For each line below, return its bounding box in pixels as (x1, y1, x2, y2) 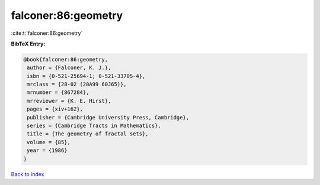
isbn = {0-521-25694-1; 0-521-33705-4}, (27, 73, 146, 79)
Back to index (11, 170, 44, 177)
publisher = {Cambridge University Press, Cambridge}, (27, 114, 190, 121)
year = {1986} (27, 147, 68, 154)
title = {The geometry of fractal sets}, (27, 131, 149, 137)
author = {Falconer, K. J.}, (27, 64, 111, 71)
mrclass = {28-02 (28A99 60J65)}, (27, 81, 127, 88)
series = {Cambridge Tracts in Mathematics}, (27, 122, 161, 129)
